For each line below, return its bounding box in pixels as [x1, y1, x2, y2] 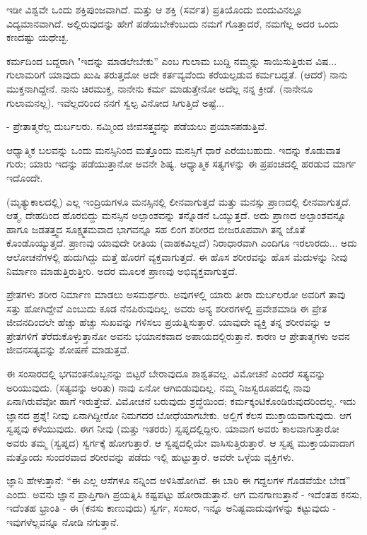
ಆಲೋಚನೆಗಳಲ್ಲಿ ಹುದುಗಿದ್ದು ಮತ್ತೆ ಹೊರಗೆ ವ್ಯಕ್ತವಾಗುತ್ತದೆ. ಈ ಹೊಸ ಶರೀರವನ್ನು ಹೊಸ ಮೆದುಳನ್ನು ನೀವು [6, 249, 348, 264]
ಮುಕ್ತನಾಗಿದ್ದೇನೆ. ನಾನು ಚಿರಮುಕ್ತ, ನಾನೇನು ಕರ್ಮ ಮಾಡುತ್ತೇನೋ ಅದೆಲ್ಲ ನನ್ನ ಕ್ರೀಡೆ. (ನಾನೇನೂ [6, 81, 313, 95]
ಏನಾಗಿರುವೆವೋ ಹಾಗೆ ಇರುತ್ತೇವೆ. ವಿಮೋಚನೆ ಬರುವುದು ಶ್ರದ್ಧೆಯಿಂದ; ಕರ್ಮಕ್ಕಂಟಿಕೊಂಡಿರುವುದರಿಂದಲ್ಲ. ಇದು [6, 394, 356, 408]
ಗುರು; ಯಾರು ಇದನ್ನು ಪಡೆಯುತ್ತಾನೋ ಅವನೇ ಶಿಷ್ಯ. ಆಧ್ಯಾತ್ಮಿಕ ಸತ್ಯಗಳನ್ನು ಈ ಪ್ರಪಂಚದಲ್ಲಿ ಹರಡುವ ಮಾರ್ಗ [6, 156, 356, 171]
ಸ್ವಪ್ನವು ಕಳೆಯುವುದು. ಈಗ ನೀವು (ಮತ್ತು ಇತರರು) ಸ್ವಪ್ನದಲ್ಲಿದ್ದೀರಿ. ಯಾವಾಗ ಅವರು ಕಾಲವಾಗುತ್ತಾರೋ [6, 421, 339, 436]
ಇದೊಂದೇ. [6, 170, 43, 184]
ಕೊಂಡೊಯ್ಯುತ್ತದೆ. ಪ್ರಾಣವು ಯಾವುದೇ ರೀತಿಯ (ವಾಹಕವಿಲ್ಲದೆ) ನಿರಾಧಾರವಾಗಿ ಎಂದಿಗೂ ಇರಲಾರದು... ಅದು [6, 235, 357, 250]
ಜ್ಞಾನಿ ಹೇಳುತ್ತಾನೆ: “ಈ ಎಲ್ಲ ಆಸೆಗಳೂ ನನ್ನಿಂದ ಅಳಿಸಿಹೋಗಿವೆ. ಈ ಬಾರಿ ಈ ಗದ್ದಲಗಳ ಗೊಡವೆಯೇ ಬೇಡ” [6, 473, 351, 488]
